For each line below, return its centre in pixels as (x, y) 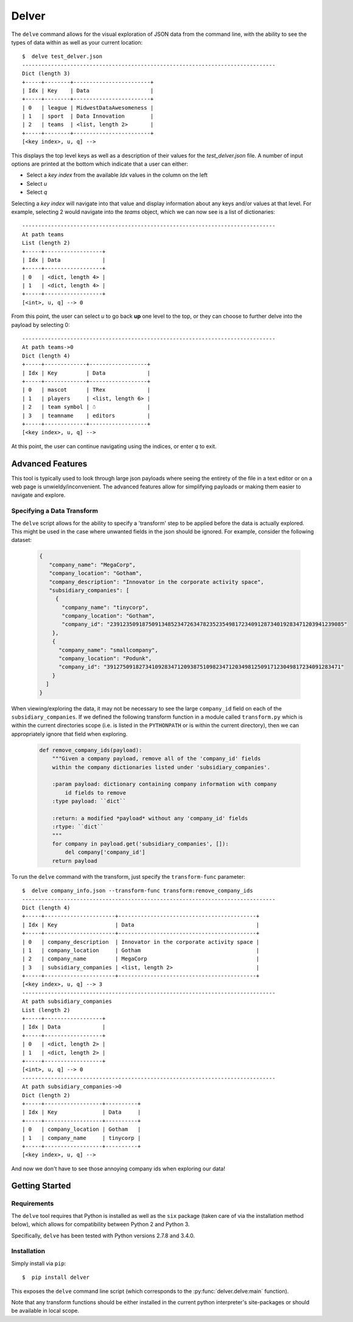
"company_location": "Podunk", (105, 659)
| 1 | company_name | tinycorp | (82, 1138)
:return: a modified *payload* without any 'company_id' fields (150, 818)
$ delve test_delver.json (62, 57)
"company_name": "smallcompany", (108, 650)
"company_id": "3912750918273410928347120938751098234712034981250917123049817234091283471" (201, 667)
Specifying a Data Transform (55, 511)
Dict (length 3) (46, 74)
